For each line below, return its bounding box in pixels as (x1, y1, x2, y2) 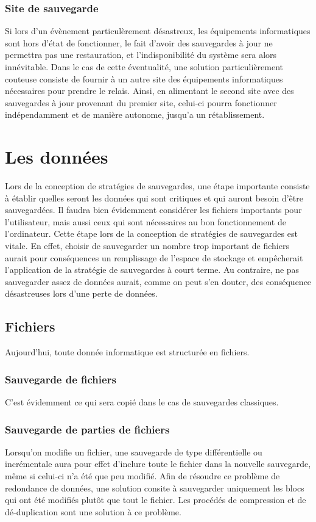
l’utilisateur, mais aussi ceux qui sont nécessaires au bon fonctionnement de (5, 215, 286, 228)
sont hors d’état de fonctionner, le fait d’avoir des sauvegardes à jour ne (5, 36, 273, 49)
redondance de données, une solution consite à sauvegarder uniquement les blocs (5, 481, 304, 494)
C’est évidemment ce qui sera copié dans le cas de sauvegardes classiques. (5, 396, 279, 408)
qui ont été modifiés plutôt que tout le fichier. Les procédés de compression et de (5, 493, 306, 506)
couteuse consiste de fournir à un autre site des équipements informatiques (5, 72, 283, 85)
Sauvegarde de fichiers (5, 371, 116, 386)
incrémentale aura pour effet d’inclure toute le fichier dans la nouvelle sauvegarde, (5, 457, 311, 470)
